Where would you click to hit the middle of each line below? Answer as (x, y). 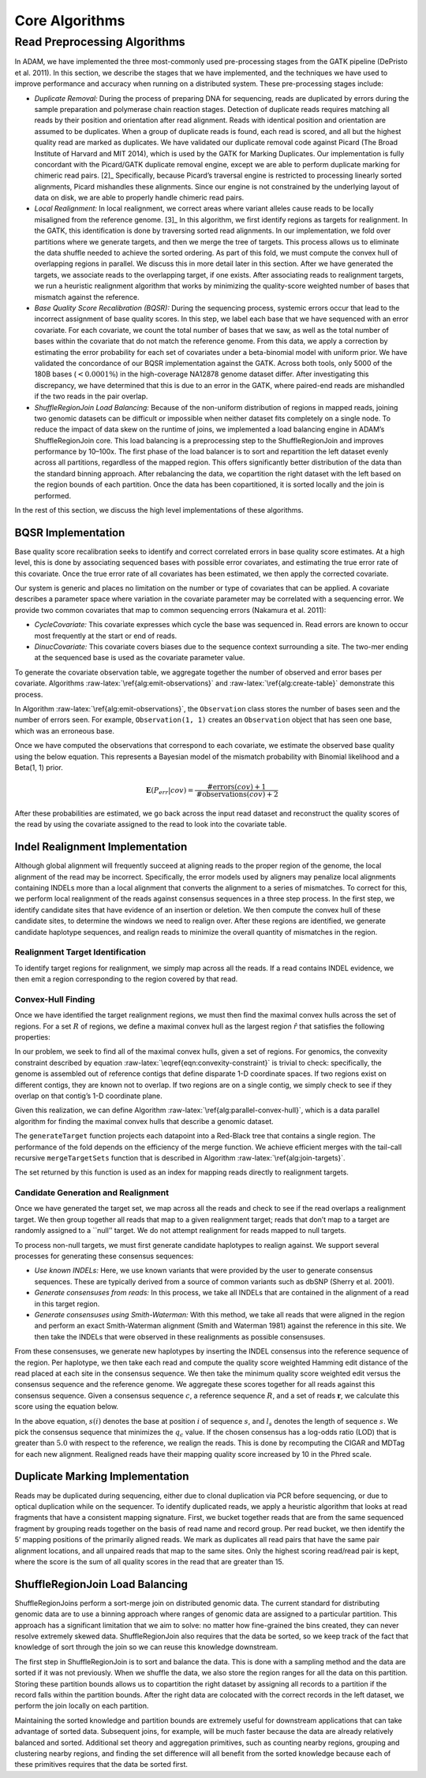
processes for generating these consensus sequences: (104, 1256)
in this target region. (67, 1304)
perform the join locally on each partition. (82, 1706)
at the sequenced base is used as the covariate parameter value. (140, 658)
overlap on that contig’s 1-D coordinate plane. (89, 1096)
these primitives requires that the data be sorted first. (101, 1765)
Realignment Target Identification (80, 952)
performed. (52, 495)
